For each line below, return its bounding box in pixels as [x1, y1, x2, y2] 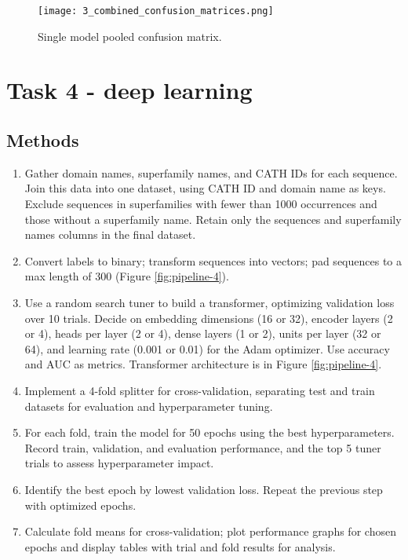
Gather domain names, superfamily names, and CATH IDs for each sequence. [24, 164, 398, 181]
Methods [6, 128, 79, 152]
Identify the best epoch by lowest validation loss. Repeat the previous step [24, 481, 383, 497]
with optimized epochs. [24, 496, 137, 513]
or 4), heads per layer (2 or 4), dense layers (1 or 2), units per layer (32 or [24, 325, 381, 342]
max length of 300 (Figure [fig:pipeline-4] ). [24, 268, 229, 284]
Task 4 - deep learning [6, 74, 253, 106]
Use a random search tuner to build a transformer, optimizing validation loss [24, 294, 395, 310]
